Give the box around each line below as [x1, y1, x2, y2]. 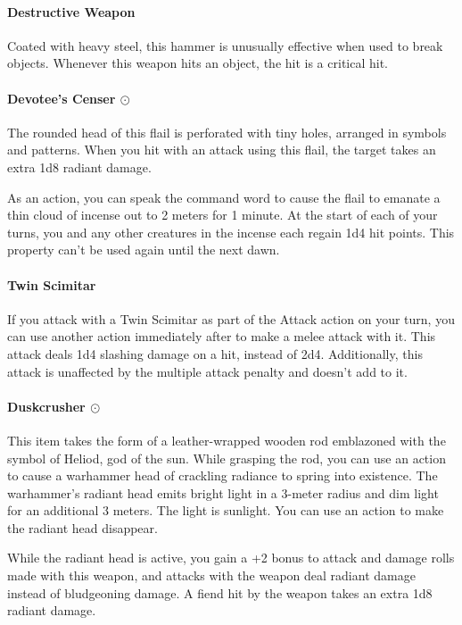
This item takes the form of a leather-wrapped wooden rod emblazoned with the [7, 430, 446, 449]
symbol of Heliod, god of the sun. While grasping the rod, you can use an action [7, 448, 446, 467]
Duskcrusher [7, 396, 86, 415]
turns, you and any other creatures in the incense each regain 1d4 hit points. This [7, 222, 455, 241]
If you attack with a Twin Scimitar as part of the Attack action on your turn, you [7, 309, 455, 328]
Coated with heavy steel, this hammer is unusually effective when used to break [7, 36, 443, 54]
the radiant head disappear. [7, 518, 158, 537]
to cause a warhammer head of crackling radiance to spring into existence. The [7, 466, 438, 485]
